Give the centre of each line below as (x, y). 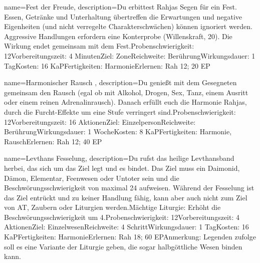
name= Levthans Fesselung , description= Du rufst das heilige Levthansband (119, 158)
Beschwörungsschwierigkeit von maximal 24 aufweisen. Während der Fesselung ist (129, 188)
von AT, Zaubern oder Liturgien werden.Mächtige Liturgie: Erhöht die (112, 207)
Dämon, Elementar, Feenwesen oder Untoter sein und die (92, 178)
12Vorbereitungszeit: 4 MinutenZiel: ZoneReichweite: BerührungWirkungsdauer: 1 (130, 55)
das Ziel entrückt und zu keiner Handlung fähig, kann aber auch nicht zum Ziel (126, 197)
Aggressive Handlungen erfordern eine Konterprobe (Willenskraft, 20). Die (118, 36)
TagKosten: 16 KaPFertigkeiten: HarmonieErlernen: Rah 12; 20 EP (107, 65)
